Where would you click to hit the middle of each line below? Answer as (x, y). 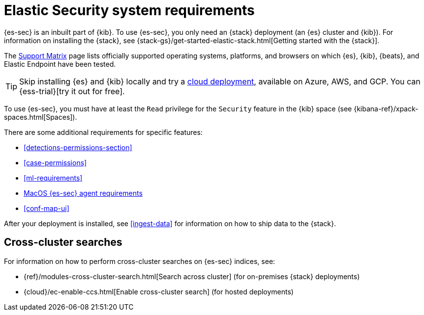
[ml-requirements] (53, 178)
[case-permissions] (55, 162)
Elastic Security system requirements (129, 10)
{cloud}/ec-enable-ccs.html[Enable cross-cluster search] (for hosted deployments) (159, 291)
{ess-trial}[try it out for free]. (72, 91)
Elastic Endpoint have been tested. (60, 64)
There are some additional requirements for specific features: (103, 132)
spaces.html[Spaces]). (41, 117)
